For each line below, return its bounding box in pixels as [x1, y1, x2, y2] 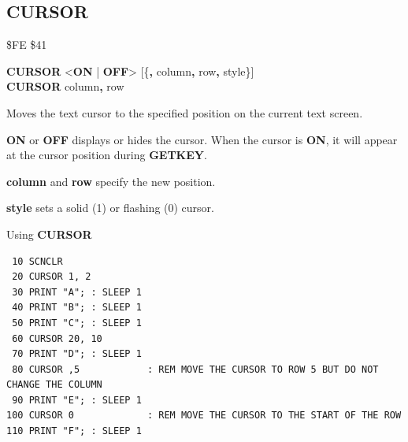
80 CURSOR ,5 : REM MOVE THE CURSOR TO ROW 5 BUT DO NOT [12, 363, 379, 375]
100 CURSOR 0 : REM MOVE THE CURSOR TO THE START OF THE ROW [6, 410, 402, 422]
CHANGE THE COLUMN [6, 379, 102, 391]
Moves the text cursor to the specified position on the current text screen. [6, 104, 363, 121]
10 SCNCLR [12, 255, 63, 267]
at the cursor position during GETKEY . [6, 147, 207, 163]
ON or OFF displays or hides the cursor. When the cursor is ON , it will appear [6, 131, 398, 147]
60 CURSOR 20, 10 [12, 332, 102, 344]
